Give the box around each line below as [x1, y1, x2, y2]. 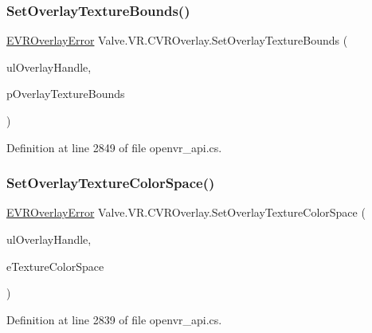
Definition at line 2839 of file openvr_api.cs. [6, 311, 222, 327]
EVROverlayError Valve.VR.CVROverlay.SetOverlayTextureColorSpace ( [6, 204, 366, 221]
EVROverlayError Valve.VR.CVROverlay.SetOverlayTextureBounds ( [6, 32, 348, 49]
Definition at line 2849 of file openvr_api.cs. [6, 139, 222, 155]
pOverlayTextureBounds [6, 85, 125, 102]
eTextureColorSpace [6, 257, 104, 274]
